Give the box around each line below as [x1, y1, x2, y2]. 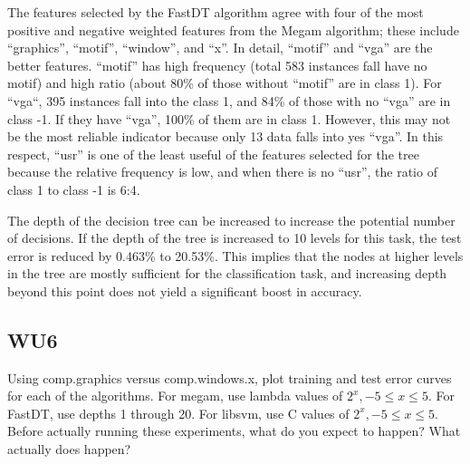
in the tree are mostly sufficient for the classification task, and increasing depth [7, 264, 447, 283]
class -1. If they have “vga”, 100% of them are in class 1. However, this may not [7, 109, 451, 128]
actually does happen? [7, 440, 131, 459]
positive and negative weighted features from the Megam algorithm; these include [7, 20, 459, 39]
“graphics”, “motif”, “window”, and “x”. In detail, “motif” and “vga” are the [7, 38, 433, 57]
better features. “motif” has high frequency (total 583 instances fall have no [7, 55, 427, 74]
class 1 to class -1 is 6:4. [7, 179, 140, 198]
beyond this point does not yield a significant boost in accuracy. [7, 281, 362, 300]
